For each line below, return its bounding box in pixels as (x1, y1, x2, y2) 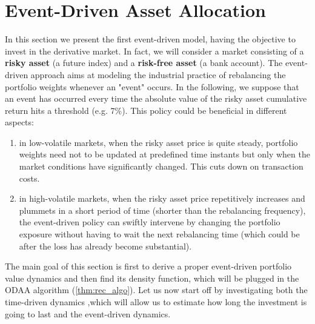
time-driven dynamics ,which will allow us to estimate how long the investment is (5, 296, 307, 308)
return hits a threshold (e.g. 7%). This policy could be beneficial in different (5, 104, 287, 116)
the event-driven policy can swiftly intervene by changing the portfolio (19, 216, 280, 228)
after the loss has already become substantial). (19, 239, 192, 252)
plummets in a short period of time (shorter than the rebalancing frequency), (19, 203, 306, 216)
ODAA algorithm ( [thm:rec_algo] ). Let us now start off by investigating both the (5, 283, 308, 296)
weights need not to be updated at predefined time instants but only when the (19, 148, 310, 160)
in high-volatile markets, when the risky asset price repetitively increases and (19, 192, 305, 205)
